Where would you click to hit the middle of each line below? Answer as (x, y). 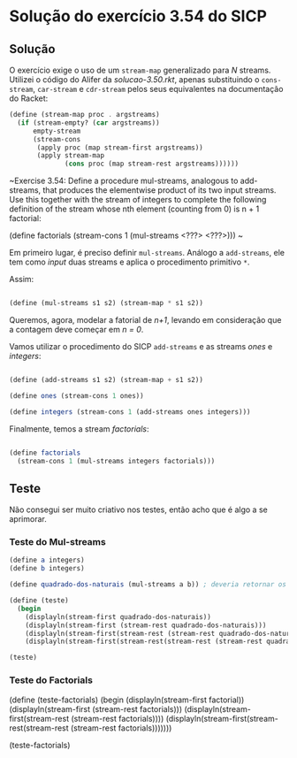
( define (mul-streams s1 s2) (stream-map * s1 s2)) (106, 303)
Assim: (22, 279)
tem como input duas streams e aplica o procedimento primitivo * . (129, 262)
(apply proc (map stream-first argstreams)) (120, 148)
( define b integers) (47, 569)
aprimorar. (28, 519)
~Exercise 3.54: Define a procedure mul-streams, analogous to (124, 181)
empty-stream (57, 131)
